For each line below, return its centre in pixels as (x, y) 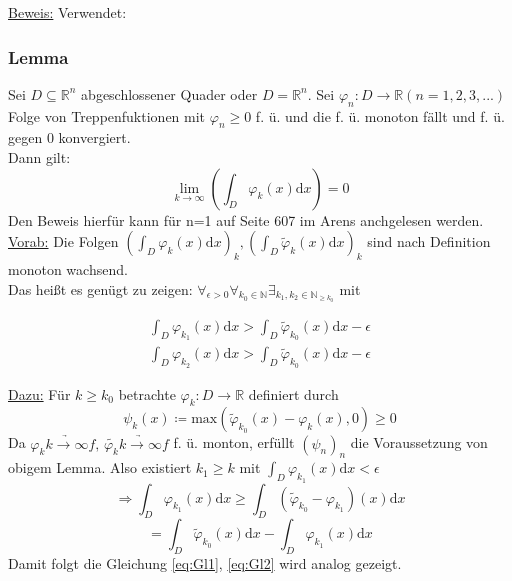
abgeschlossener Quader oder (169, 93)
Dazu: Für (39, 393)
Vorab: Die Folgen (63, 241)
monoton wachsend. (68, 268)
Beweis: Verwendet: (67, 12)
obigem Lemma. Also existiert (100, 467)
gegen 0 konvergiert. (69, 137)
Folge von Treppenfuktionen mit (107, 115)
